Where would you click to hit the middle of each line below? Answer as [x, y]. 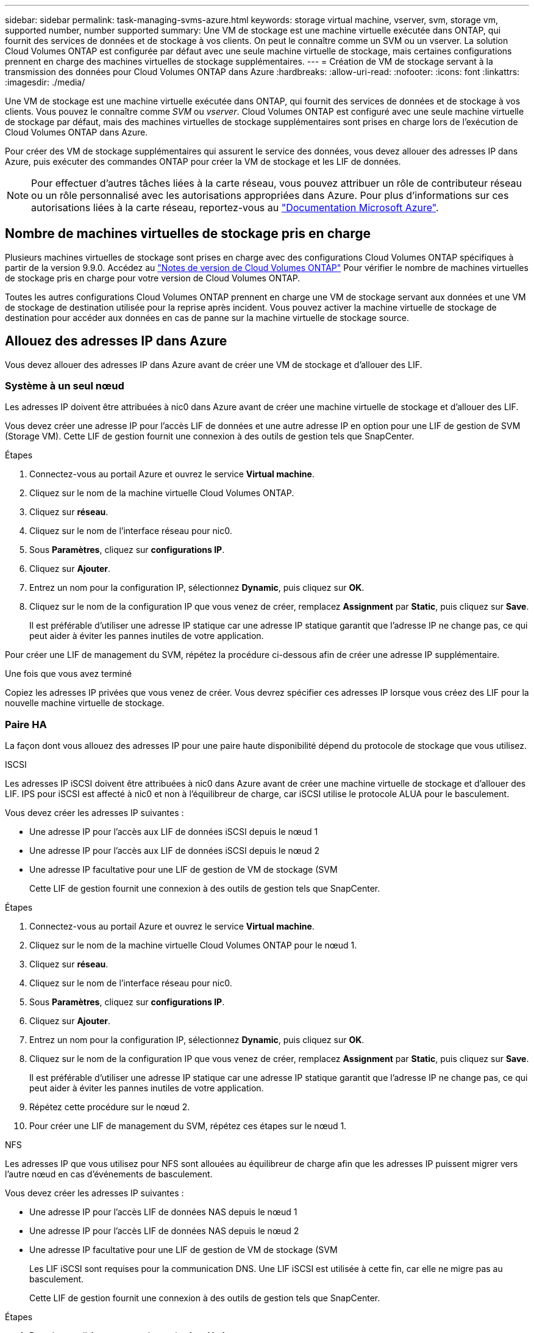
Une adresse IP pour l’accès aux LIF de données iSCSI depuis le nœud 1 [174, 832]
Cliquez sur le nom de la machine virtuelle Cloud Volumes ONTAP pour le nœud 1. [193, 945]
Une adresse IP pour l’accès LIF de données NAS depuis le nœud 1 [163, 1212]
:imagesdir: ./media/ [45, 82]
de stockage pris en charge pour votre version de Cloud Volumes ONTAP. [153, 278]
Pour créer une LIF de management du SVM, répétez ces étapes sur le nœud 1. [188, 1126]
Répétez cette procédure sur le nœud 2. [110, 1107]
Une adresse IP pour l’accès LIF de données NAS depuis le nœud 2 [164, 1231]
